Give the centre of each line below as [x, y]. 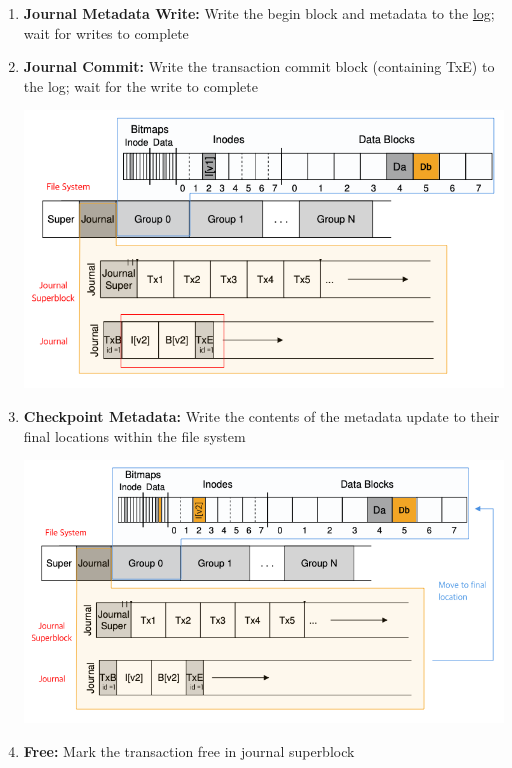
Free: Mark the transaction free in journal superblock [189, 750]
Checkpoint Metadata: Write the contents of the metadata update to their [261, 415]
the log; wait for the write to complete [140, 85]
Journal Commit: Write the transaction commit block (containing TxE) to [259, 66]
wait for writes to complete [106, 32]
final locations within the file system [134, 435]
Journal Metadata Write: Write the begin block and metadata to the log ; [259, 13]
